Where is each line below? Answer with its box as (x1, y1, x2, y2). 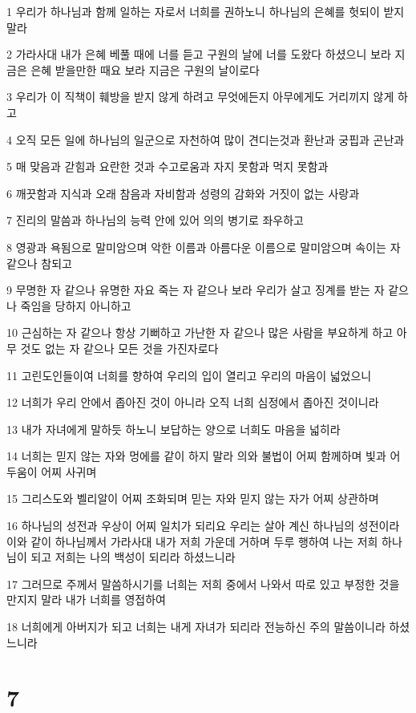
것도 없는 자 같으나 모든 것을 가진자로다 (20, 339, 219, 356)
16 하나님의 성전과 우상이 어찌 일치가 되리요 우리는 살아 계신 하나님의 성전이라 (6, 517, 400, 534)
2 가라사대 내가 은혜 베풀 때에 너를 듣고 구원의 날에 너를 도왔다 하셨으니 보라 (6, 46, 391, 63)
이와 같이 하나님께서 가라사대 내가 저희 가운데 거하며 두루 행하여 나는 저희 (6, 533, 378, 549)
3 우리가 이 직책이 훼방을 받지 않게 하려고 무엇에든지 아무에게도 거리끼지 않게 (6, 88, 394, 105)
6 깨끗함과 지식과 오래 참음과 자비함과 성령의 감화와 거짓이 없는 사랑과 (6, 184, 360, 201)
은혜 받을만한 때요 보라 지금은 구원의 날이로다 (30, 61, 260, 78)
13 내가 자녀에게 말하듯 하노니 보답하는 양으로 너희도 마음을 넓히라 (6, 420, 341, 437)
